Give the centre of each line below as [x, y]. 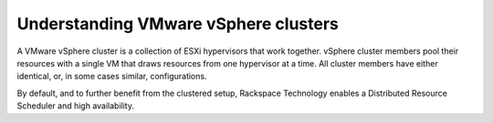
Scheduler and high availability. [75, 106]
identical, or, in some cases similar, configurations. [112, 77]
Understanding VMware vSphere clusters [178, 24]
